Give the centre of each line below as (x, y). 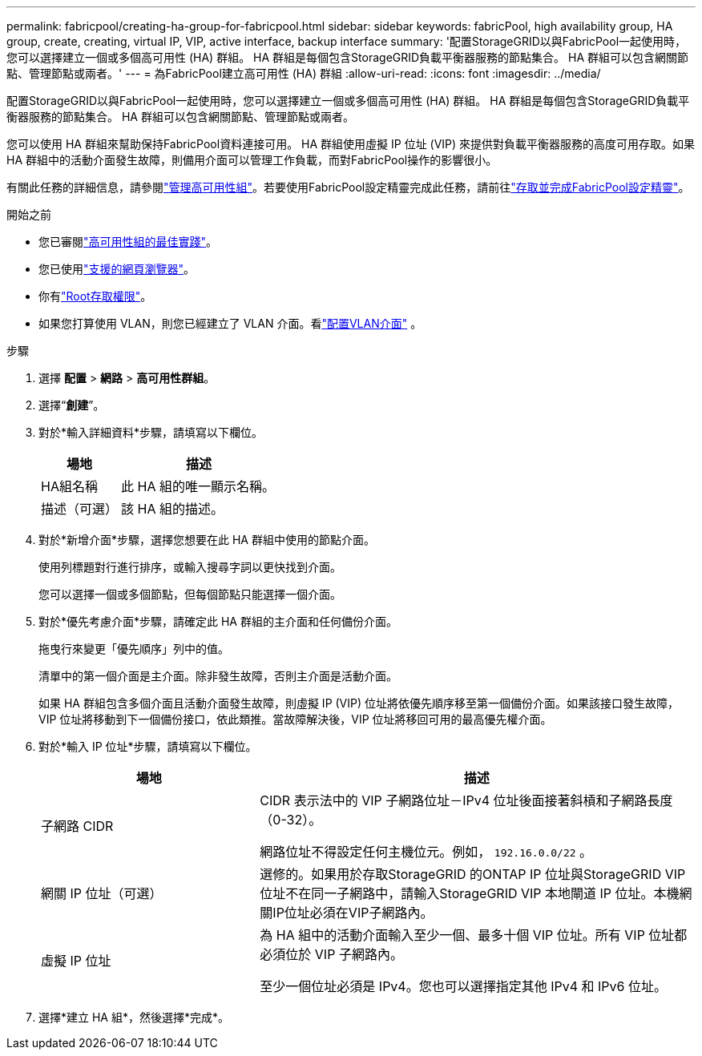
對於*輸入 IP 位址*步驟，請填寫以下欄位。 (148, 746)
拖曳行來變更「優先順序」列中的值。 (134, 649)
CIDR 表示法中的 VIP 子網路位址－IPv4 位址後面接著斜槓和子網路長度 (466, 800)
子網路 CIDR (77, 826)
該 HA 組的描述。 (172, 509)
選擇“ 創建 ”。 (72, 405)
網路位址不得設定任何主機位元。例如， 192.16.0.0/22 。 (426, 852)
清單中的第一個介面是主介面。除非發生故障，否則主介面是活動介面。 (218, 676)
